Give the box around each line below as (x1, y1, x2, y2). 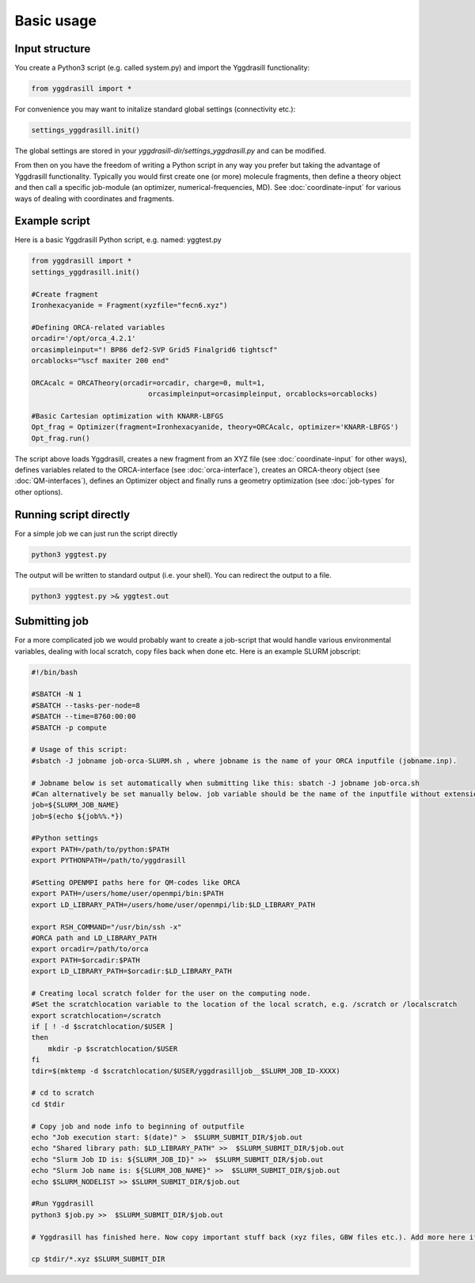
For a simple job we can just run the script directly (14, 529, 178, 538)
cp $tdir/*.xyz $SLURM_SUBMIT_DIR (31, 1255, 165, 1264)
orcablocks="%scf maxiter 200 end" (31, 356, 169, 365)
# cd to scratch (31, 1088, 95, 1098)
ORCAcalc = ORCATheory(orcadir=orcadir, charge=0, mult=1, (31, 378, 265, 387)
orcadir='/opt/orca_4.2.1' (31, 334, 136, 344)
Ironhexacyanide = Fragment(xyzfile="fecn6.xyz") (31, 301, 228, 310)
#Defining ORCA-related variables (31, 323, 165, 332)
